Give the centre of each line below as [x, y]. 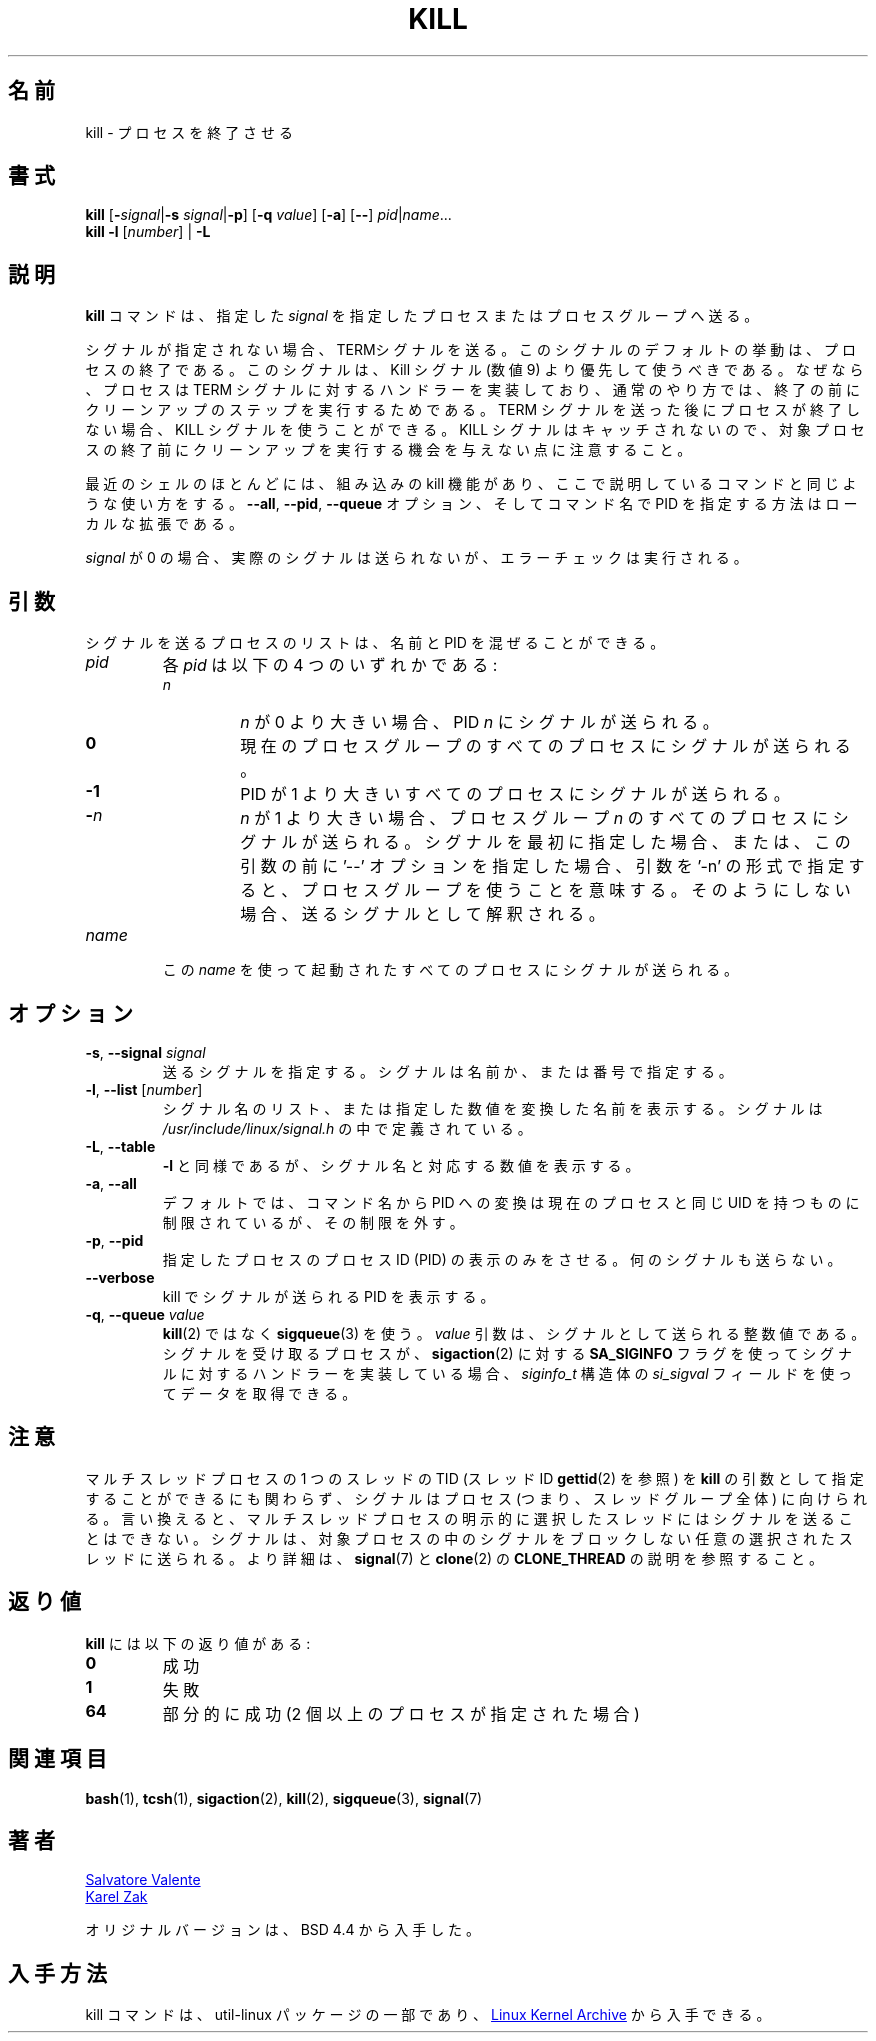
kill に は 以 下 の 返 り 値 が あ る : [198, 1643]
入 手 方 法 [57, 1973]
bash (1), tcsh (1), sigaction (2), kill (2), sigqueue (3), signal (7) [284, 1798]
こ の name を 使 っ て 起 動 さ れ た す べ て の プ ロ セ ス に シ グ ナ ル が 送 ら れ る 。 [450, 970]
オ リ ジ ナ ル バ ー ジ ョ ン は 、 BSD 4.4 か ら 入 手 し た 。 [283, 1930]
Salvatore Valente [143, 1880]
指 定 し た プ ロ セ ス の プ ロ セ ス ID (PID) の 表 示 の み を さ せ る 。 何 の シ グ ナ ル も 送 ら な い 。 [502, 1259]
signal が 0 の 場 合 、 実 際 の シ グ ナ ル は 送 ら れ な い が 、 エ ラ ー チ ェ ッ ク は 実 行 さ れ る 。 [416, 558]
